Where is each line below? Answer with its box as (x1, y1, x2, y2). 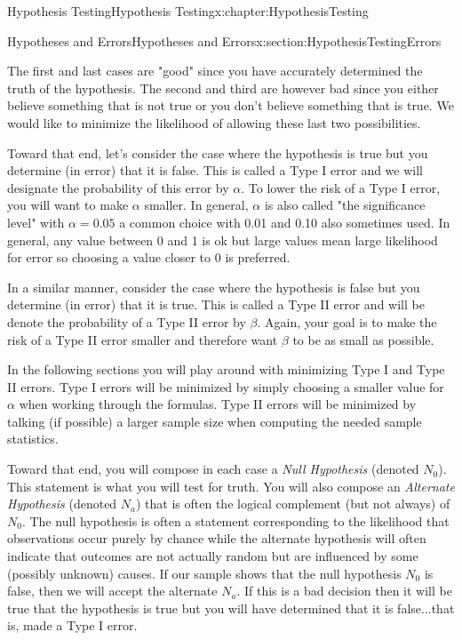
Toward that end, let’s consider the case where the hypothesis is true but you (7, 143, 428, 162)
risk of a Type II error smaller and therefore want (7, 330, 278, 348)
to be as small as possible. (292, 330, 434, 348)
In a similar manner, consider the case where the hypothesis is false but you (7, 277, 420, 296)
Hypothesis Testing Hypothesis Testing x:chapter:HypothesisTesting (7, 2, 369, 20)
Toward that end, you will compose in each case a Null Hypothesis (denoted (7, 460, 419, 478)
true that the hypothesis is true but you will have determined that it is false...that (7, 598, 455, 617)
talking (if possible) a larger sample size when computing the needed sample (7, 412, 422, 430)
